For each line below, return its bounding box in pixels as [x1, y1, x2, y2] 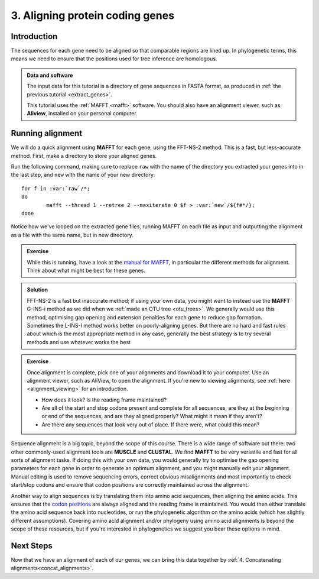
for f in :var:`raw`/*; [21, 185, 90, 192]
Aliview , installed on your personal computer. [27, 110, 138, 117]
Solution [27, 286, 48, 293]
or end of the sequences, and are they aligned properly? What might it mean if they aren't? [41, 413, 262, 420]
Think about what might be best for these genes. [27, 267, 146, 274]
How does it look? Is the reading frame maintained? [41, 396, 167, 403]
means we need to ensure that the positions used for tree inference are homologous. [11, 55, 217, 62]
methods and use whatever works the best [27, 338, 131, 345]
